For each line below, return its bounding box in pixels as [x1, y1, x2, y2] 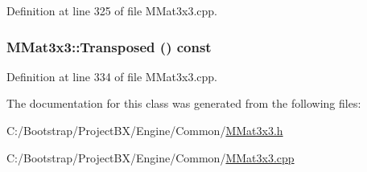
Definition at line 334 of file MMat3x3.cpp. [6, 68, 217, 84]
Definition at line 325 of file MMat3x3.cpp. [6, 2, 217, 18]
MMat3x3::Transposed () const [6, 36, 212, 56]
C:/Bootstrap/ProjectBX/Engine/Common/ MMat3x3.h [6, 122, 283, 138]
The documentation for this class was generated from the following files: [6, 95, 361, 112]
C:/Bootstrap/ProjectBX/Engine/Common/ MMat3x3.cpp [6, 149, 295, 166]
